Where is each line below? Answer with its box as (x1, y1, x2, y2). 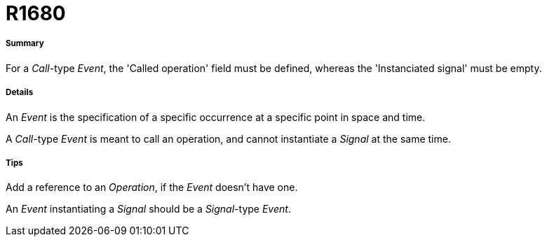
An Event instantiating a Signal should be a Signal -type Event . (6, 203, 291, 215)
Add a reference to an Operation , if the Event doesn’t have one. (6, 181, 298, 194)
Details (6, 87, 34, 98)
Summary (6, 38, 44, 49)
